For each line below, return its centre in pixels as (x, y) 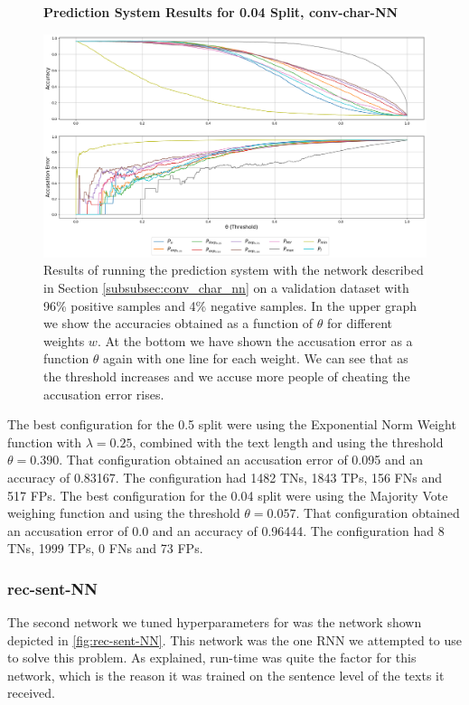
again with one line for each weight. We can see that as (256, 358)
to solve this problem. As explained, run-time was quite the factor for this (212, 658)
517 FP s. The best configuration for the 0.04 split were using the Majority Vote (228, 495)
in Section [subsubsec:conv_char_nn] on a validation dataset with (226, 287)
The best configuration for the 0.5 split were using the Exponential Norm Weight (232, 424)
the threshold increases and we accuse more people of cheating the (227, 376)
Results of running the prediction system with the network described (234, 270)
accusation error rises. (104, 394)
